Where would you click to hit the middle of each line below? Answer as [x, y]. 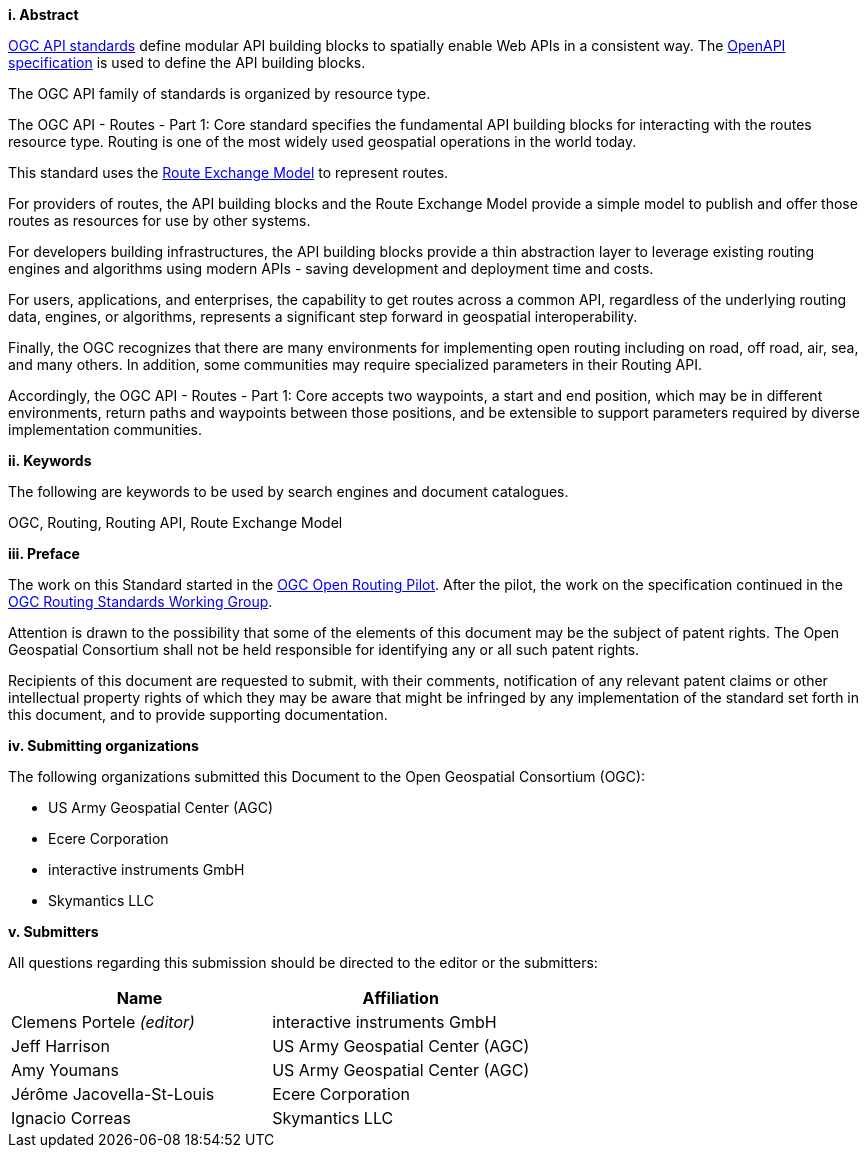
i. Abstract [43, 14]
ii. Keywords [50, 460]
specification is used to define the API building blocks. [187, 62]
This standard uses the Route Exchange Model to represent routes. [228, 172]
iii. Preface [44, 553]
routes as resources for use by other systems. [159, 220]
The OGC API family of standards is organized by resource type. [219, 93]
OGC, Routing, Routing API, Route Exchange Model [175, 522]
